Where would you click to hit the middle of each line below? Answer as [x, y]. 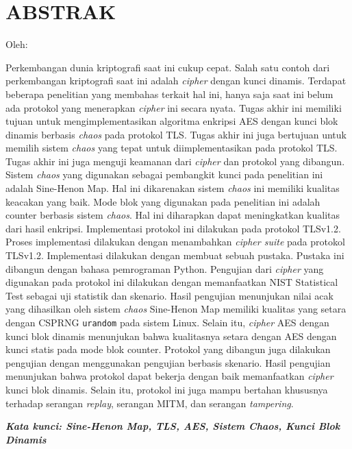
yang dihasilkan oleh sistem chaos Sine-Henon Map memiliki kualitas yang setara [176, 309]
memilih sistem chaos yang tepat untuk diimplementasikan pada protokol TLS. [172, 148]
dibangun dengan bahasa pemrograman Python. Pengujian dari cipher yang [165, 268]
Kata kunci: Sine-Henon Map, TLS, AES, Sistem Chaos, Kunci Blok [173, 426]
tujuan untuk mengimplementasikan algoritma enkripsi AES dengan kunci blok [172, 121]
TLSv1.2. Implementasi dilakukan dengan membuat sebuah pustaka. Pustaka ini [175, 255]
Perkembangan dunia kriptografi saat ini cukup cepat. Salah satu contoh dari [168, 67]
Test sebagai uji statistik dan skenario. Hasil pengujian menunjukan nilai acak [169, 295]
